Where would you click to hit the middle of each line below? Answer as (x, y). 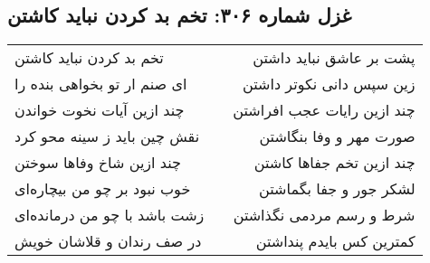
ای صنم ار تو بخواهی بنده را (101, 84)
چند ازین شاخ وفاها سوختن (98, 163)
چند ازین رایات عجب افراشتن (324, 110)
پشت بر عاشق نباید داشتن (334, 58)
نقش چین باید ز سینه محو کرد (107, 136)
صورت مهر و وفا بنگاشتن (337, 136)
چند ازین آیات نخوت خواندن (100, 110)
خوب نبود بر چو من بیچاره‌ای (103, 189)
